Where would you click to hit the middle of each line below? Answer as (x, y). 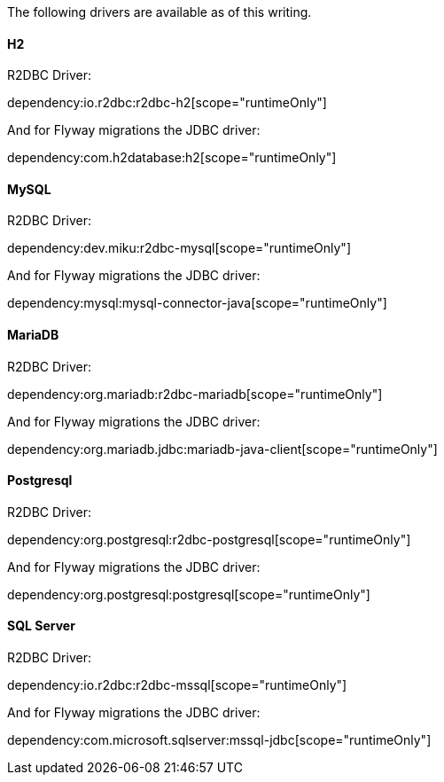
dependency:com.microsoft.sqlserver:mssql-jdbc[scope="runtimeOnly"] (219, 740)
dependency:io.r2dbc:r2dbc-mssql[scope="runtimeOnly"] (177, 685)
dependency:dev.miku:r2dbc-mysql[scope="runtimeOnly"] (179, 248)
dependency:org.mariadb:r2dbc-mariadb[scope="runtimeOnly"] (195, 394)
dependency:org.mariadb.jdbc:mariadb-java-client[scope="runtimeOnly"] (222, 449)
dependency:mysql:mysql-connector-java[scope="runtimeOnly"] (197, 303)
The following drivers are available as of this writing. (160, 12)
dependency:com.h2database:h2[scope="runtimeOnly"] (172, 158)
